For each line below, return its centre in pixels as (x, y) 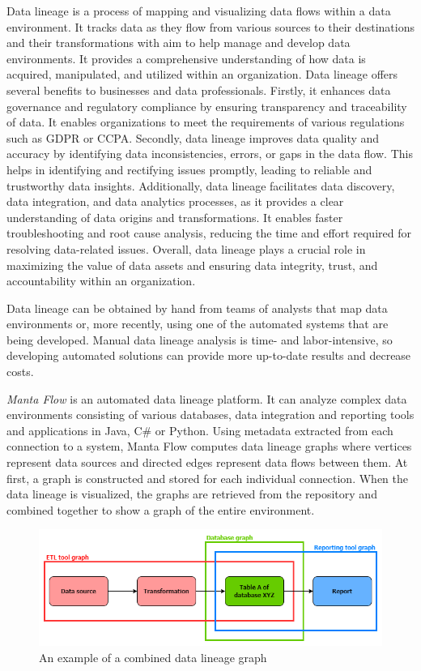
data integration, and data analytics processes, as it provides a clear (175, 201)
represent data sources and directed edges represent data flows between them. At (207, 462)
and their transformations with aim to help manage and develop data (179, 43)
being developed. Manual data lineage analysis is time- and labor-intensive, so (200, 339)
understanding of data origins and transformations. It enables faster (175, 217)
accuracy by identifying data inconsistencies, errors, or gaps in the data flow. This (210, 154)
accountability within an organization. (101, 281)
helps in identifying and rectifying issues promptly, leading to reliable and (189, 169)
